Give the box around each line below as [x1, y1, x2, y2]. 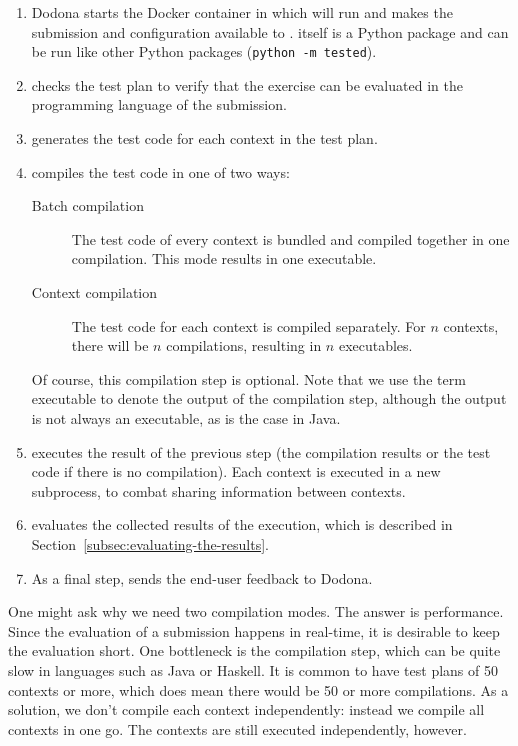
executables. [338, 335, 413, 356]
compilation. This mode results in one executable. [71, 248, 377, 269]
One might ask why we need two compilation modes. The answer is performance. [8, 601, 504, 622]
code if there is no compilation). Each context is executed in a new [31, 461, 441, 482]
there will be [71, 335, 149, 356]
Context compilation [31, 282, 158, 302]
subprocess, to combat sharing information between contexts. [31, 480, 406, 501]
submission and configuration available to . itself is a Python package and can [31, 21, 509, 42]
